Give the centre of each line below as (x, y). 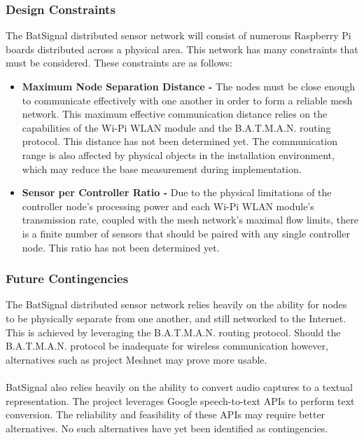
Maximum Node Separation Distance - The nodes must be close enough (189, 86)
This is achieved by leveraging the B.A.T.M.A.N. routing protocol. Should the (173, 332)
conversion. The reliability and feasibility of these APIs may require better (166, 414)
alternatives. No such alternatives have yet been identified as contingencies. (167, 428)
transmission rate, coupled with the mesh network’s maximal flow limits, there (190, 220)
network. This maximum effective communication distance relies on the (175, 114)
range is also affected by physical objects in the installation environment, (178, 154)
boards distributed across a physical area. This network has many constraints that (182, 49)
